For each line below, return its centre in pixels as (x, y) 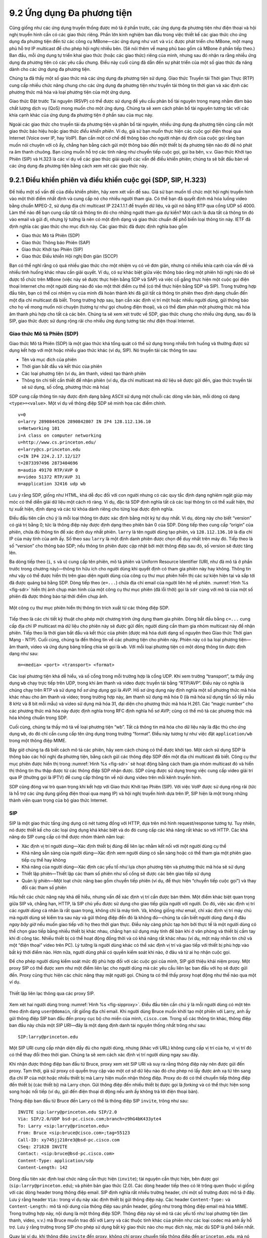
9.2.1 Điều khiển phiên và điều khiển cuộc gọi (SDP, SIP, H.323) (108, 180)
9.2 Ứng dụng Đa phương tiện (71, 13)
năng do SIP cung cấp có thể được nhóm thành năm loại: (67, 837)
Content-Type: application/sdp (56, 1161)
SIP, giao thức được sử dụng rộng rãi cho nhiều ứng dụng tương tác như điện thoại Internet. (102, 321)
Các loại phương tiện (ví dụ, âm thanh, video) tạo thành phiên (84, 373)
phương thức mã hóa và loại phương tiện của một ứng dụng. (70, 92)
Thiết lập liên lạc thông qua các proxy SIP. (52, 993)
